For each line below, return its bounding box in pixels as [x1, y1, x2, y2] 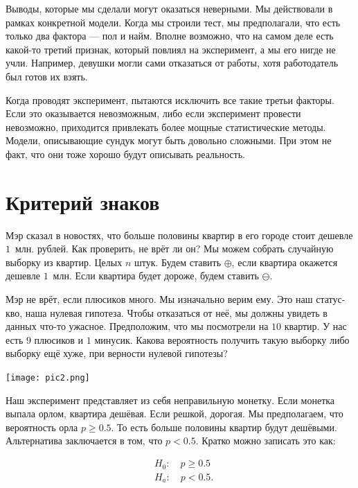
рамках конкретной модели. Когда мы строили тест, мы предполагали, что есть [6, 15, 341, 29]
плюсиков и [34, 332, 84, 347]
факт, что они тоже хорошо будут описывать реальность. [6, 146, 245, 161]
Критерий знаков [6, 187, 160, 216]
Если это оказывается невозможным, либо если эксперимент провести [6, 106, 301, 121]
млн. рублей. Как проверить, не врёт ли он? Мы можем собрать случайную [15, 241, 334, 256]
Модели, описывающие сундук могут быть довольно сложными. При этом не [6, 133, 332, 148]
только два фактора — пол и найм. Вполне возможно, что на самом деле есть [6, 28, 334, 43]
